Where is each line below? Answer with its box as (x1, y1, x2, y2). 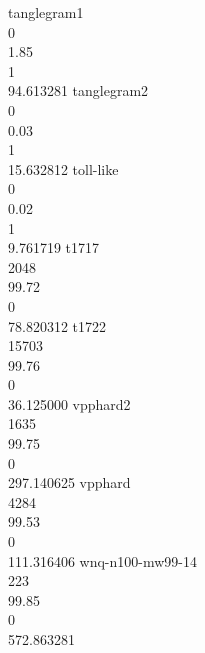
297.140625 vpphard (8, 472, 131, 493)
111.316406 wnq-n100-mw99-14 (8, 550, 197, 571)
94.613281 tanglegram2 (8, 80, 149, 101)
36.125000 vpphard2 (8, 393, 131, 414)
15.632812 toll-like (8, 158, 119, 179)
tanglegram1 (8, 2, 84, 22)
